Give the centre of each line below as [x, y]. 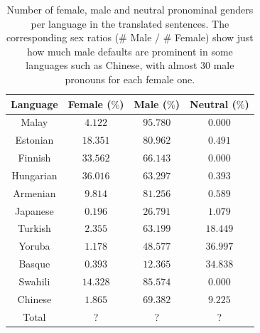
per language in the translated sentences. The [130, 23]
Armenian [34, 192]
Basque [34, 264]
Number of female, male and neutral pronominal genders [130, 9]
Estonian [34, 140]
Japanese [34, 210]
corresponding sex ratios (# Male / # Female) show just [130, 37]
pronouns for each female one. [130, 79]
